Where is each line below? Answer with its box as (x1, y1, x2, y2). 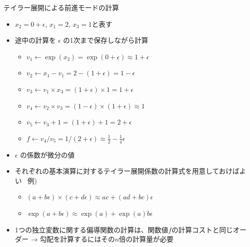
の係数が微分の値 (20, 149, 75, 159)
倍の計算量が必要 (119, 234, 174, 244)
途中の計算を (15, 35, 56, 45)
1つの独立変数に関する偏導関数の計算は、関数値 (15, 224, 168, 234)
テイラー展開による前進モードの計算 (3, 2, 119, 12)
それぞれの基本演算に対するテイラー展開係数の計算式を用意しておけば (15, 166, 239, 176)
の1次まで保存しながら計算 (63, 35, 148, 45)
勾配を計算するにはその (40, 234, 115, 244)
